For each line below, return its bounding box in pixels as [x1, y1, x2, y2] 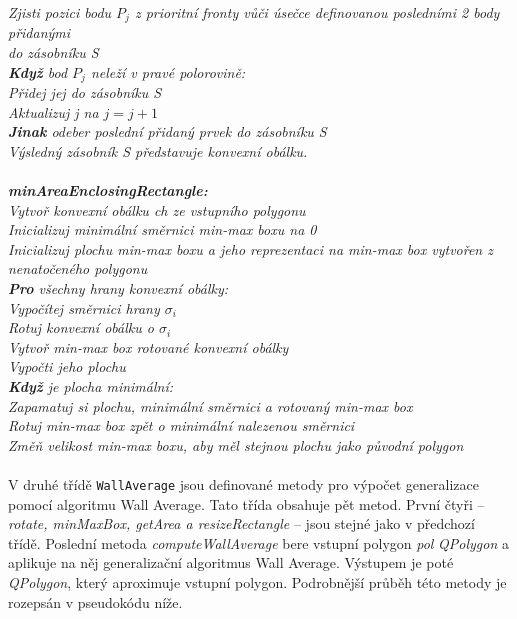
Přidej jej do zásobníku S [8, 82, 162, 103]
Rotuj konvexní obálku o [8, 317, 154, 338]
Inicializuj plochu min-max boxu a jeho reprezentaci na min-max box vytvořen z [8, 238, 493, 259]
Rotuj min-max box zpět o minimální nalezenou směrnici [8, 415, 355, 436]
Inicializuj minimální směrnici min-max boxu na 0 [8, 219, 317, 240]
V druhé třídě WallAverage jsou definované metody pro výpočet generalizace [8, 473, 479, 494]
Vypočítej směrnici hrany [8, 297, 160, 318]
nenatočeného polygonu [8, 258, 148, 279]
